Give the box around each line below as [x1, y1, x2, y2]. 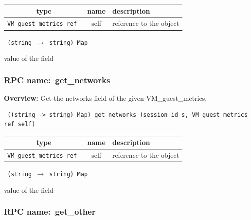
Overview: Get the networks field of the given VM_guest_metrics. [4, 92, 207, 103]
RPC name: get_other [4, 205, 96, 218]
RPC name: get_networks [4, 73, 110, 86]
